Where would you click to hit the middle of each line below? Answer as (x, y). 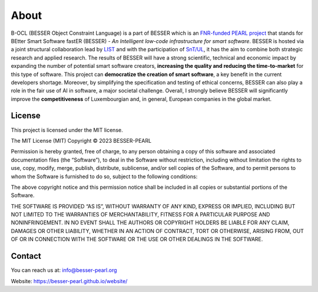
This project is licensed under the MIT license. (67, 130)
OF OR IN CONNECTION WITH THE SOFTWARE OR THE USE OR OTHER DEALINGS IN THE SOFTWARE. (137, 239)
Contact (26, 256)
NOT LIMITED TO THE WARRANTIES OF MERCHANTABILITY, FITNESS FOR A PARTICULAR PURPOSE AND (140, 215)
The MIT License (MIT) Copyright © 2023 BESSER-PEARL (81, 140)
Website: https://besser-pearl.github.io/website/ (69, 281)
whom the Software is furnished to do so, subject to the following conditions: (104, 176)
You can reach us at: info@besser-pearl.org (64, 270)
